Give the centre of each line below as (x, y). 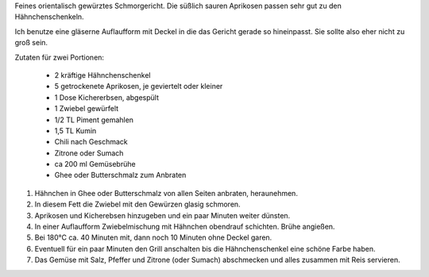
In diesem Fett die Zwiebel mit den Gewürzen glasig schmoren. (138, 204)
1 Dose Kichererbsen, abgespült (106, 97)
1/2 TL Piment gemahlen (94, 120)
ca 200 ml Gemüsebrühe (95, 164)
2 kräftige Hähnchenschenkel (102, 75)
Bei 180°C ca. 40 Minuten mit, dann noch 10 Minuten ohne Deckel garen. (153, 237)
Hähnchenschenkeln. (49, 17)
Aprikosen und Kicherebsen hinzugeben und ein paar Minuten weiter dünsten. (162, 215)
